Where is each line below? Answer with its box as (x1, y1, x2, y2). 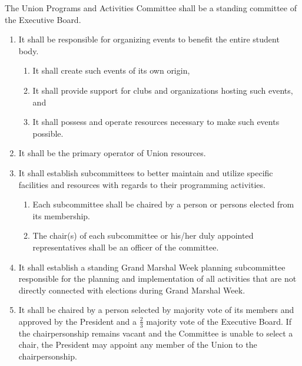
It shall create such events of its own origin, (32, 64, 190, 77)
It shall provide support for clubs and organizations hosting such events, (32, 84, 293, 96)
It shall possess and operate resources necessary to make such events (32, 116, 280, 128)
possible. (32, 127, 64, 139)
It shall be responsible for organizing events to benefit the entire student (18, 33, 280, 45)
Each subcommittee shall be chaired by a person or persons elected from (32, 198, 294, 210)
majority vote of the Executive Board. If (146, 315, 291, 327)
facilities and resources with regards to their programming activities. (18, 178, 266, 190)
